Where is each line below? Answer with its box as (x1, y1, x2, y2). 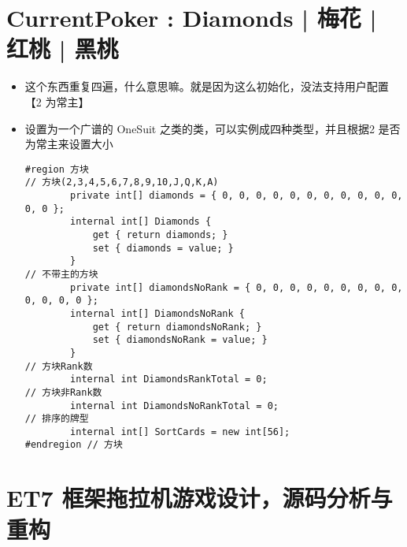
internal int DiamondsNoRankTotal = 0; (70, 400, 279, 411)
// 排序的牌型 (24, 413, 89, 425)
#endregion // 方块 (24, 439, 123, 451)
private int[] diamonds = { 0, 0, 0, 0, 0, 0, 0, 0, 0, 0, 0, (70, 190, 403, 201)
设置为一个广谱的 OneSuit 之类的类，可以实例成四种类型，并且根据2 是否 (24, 120, 401, 136)
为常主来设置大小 (24, 136, 113, 152)
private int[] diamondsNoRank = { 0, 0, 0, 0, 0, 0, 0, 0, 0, (70, 281, 403, 293)
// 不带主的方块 (24, 268, 98, 280)
